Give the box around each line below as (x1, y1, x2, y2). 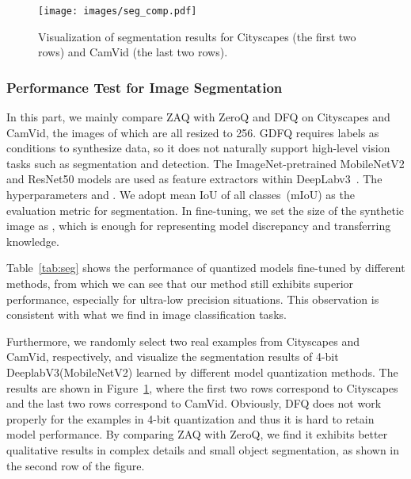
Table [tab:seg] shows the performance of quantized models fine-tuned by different (6, 259, 405, 276)
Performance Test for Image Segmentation (6, 77, 283, 97)
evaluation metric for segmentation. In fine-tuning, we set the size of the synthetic (6, 201, 405, 218)
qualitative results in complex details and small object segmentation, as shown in (6, 441, 400, 458)
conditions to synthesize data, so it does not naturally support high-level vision (6, 140, 390, 156)
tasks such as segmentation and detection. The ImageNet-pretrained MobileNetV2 (6, 155, 405, 171)
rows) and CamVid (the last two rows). (38, 44, 228, 60)
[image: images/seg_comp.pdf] (38, 6, 197, 17)
